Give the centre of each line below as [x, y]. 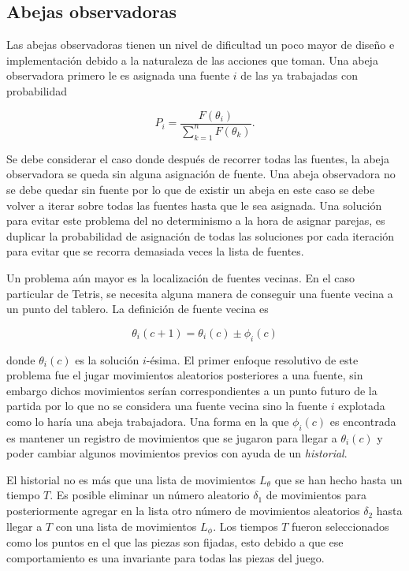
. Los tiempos [245, 526]
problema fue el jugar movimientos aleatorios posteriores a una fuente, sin [185, 375]
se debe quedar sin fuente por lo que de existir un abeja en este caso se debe [191, 189]
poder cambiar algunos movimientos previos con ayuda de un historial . [177, 453]
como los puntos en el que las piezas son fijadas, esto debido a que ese [175, 542]
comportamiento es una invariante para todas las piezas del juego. [165, 557]
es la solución [107, 359]
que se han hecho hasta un [338, 479]
